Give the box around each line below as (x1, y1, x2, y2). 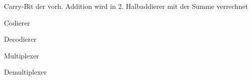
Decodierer (4, 34, 37, 44)
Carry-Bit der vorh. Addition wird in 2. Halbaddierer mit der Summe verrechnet (4, 1, 248, 11)
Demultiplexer (4, 67, 47, 77)
